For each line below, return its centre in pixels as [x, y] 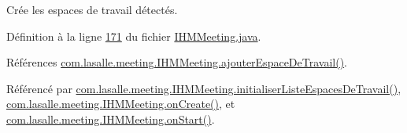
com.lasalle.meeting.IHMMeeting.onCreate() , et [121, 104]
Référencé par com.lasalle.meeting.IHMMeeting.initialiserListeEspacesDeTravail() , [204, 88]
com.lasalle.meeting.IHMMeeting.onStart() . [111, 119]
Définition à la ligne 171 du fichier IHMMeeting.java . [134, 36]
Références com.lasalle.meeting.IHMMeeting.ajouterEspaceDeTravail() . [177, 62]
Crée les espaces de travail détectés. [92, 9]
